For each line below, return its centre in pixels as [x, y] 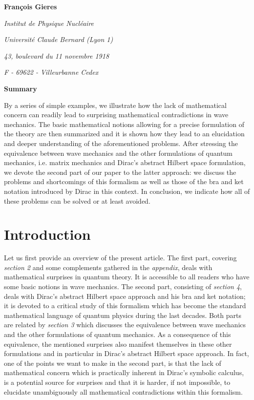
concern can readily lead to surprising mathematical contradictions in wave [116, 115]
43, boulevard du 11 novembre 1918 [57, 55]
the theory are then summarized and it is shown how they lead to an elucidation [124, 134]
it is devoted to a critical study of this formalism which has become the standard [125, 305]
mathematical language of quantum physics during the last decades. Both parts [123, 315]
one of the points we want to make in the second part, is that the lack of [113, 363]
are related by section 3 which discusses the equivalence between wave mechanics [125, 325]
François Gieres [31, 6]
